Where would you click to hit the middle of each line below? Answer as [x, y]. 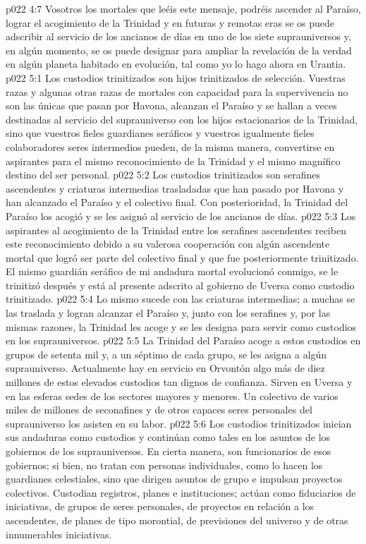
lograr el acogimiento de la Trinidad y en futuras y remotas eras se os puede [170, 22]
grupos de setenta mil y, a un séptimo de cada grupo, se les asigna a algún [166, 354]
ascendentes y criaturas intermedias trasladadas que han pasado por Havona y [175, 188]
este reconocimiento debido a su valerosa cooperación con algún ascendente [168, 244]
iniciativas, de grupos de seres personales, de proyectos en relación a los [160, 506]
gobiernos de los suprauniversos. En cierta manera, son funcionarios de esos [169, 451]
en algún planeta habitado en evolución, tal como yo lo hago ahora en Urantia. [176, 64]
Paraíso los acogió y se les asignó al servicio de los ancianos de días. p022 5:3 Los [181, 216]
